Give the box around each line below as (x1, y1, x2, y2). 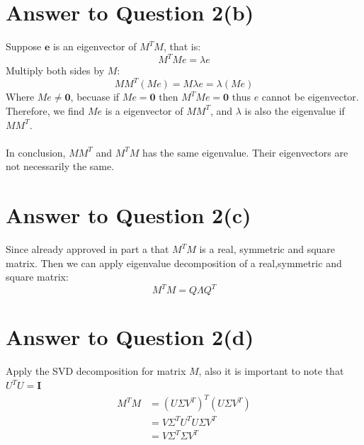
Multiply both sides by (6, 63, 105, 78)
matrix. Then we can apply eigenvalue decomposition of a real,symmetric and (6, 255, 342, 270)
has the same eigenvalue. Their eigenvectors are (142, 145, 348, 159)
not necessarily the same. (6, 159, 115, 174)
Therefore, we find (6, 103, 85, 118)
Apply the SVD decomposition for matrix (6, 364, 186, 378)
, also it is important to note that (198, 364, 344, 378)
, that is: (163, 39, 201, 54)
